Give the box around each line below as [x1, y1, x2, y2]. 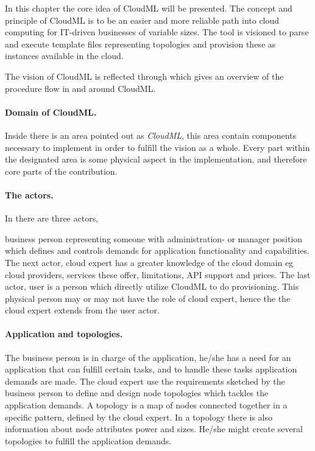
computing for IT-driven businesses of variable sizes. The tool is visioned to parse [5, 26, 309, 38]
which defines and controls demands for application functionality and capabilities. [5, 244, 310, 257]
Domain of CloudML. [5, 105, 97, 118]
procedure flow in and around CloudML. [5, 82, 156, 94]
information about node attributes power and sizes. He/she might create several [5, 422, 303, 435]
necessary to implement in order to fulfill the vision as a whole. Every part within [5, 141, 310, 153]
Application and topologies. [5, 327, 123, 340]
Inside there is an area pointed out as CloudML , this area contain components [5, 128, 297, 141]
